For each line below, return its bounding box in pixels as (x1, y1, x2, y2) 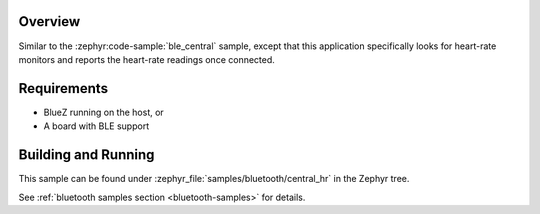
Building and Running (18, 146, 155, 164)
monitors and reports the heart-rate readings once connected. (18, 53, 275, 65)
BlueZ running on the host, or (43, 106, 164, 118)
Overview (18, 13, 81, 30)
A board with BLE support (43, 120, 150, 132)
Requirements (18, 80, 109, 97)
